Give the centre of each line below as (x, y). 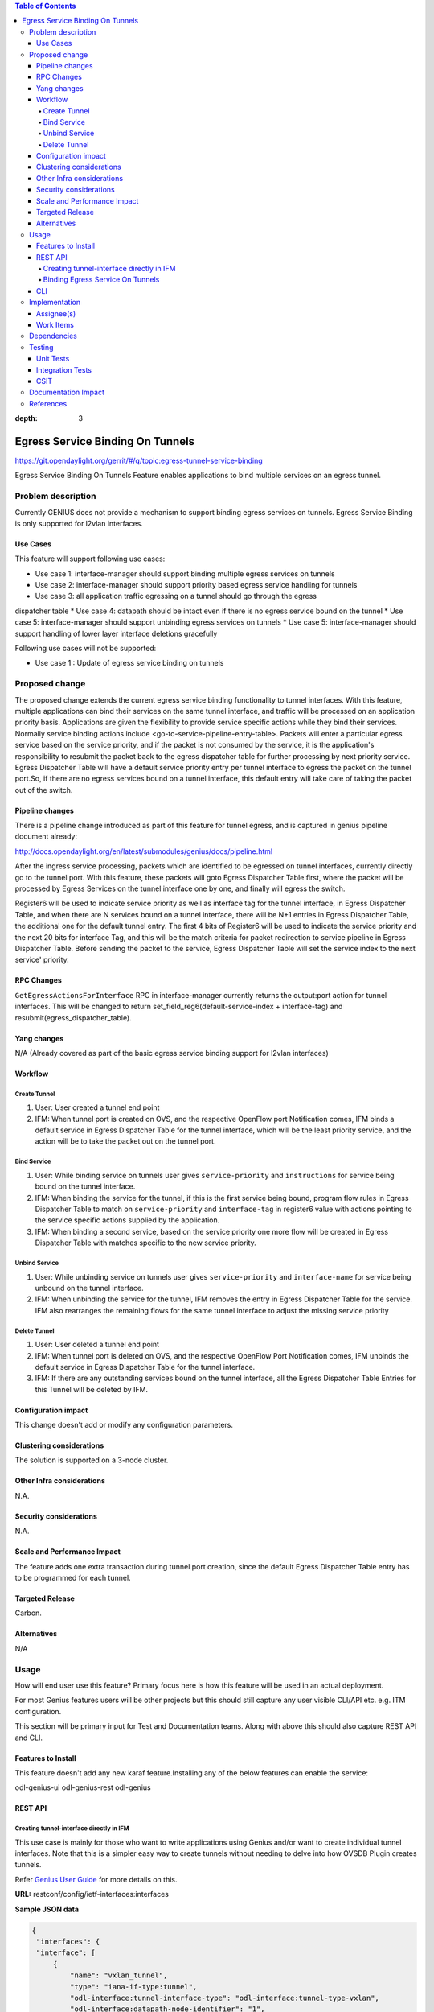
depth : (26, 418)
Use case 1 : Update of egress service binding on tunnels (129, 663)
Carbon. (28, 1613)
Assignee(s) (56, 313)
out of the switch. (44, 790)
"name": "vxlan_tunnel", (119, 1975)
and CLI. (29, 1738)
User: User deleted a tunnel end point (97, 1345)
